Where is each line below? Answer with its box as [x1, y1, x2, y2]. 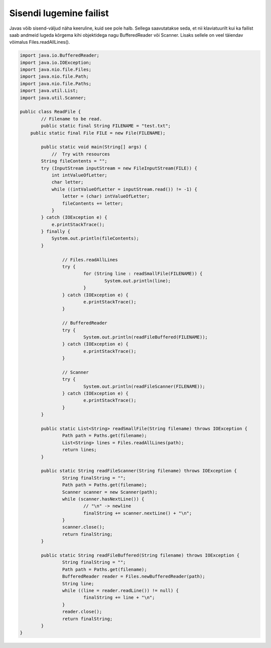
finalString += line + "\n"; [83, 595, 155, 601]
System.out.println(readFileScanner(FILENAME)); [83, 383, 205, 389]
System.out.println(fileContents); [51, 235, 139, 241]
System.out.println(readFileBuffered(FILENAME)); [83, 334, 208, 340]
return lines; [62, 447, 97, 453]
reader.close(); [62, 609, 102, 615]
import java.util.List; [20, 88, 79, 94]
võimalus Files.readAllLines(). [9, 39, 70, 45]
